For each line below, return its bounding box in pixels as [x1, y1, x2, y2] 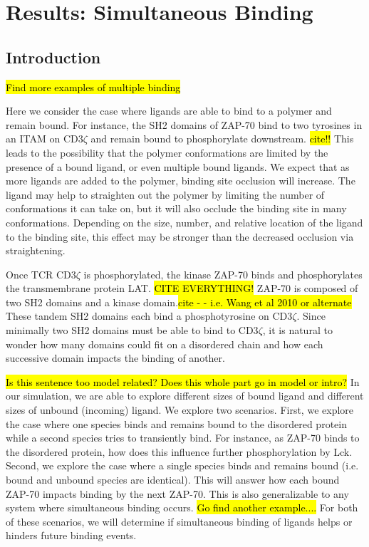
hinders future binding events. [6, 528, 137, 543]
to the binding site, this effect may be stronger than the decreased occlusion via [6, 229, 354, 244]
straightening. [6, 243, 66, 258]
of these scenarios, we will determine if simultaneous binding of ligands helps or [6, 514, 353, 528]
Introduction [6, 46, 101, 68]
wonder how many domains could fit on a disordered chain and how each [6, 336, 323, 351]
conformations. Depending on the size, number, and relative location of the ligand [6, 214, 363, 229]
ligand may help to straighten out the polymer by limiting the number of [6, 187, 325, 202]
